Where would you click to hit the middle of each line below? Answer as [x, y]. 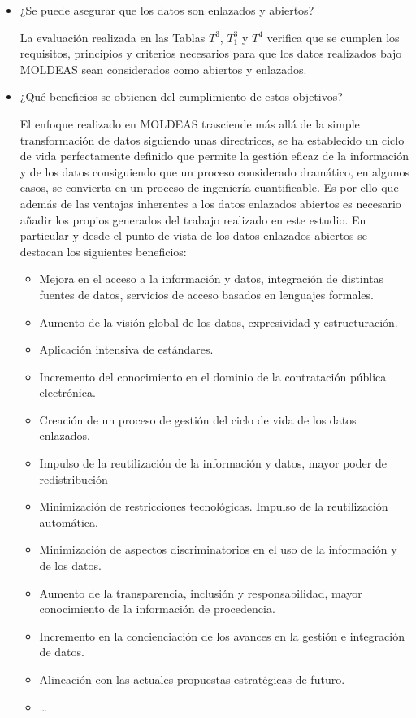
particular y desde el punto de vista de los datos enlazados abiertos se [194, 235]
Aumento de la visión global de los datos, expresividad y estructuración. [219, 322]
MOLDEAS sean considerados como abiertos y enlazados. [163, 69]
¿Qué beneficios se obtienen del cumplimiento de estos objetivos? [181, 96]
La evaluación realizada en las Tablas [113, 37]
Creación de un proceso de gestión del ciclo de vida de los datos [198, 419]
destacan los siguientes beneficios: [103, 251]
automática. [69, 522]
